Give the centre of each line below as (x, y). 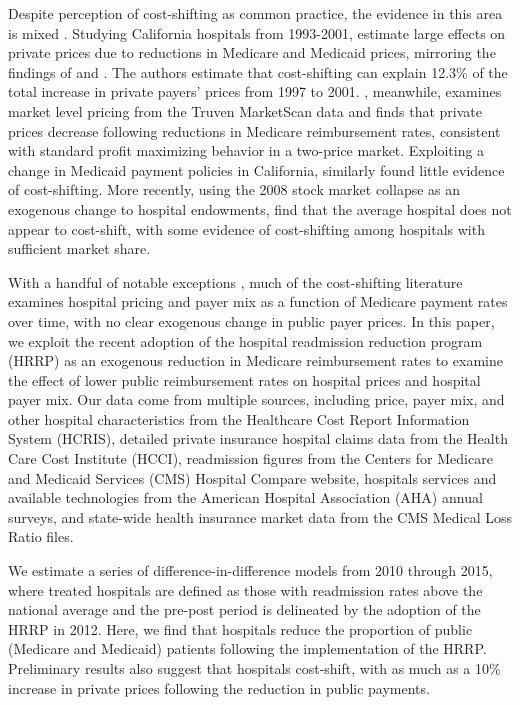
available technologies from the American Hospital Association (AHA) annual (245, 497)
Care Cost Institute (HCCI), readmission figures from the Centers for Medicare (250, 458)
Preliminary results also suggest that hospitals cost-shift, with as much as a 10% (254, 668)
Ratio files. (41, 536)
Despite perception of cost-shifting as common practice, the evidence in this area (255, 13)
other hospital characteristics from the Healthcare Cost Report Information (239, 418)
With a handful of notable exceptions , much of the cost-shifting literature (235, 281)
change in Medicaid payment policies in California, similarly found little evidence (256, 169)
